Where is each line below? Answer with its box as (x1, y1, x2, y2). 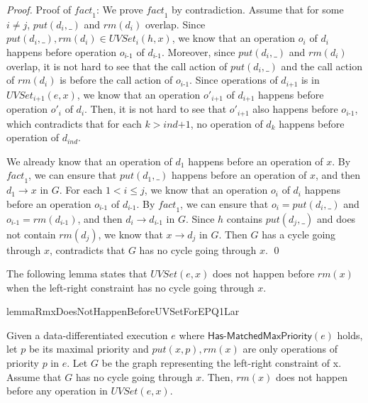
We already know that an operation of (6, 153, 172, 168)
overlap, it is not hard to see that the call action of (6, 58, 228, 73)
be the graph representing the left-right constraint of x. (101, 355, 342, 370)
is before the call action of (60, 72, 173, 87)
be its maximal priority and (28, 341, 149, 356)
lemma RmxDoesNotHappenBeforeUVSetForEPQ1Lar (6, 304, 240, 319)
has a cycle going (262, 226, 336, 241)
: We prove (96, 2, 143, 16)
